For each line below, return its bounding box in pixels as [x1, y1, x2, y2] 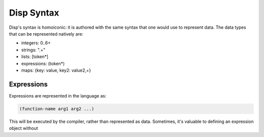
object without [9, 125, 38, 131]
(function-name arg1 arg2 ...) [19, 106, 95, 112]
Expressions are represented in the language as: [9, 93, 107, 98]
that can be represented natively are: [9, 31, 84, 37]
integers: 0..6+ [21, 40, 51, 46]
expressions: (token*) [21, 60, 65, 66]
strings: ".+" [21, 47, 46, 53]
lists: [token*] [21, 54, 48, 59]
